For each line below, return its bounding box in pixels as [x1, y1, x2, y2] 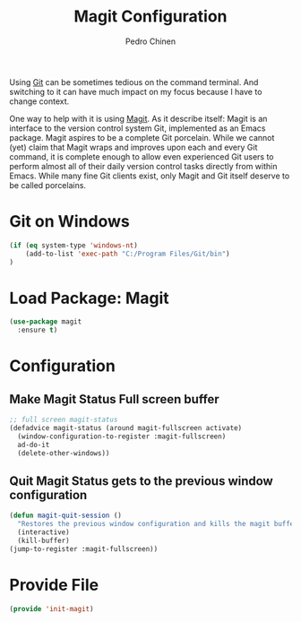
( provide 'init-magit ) [9, 604, 94, 613]
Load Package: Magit [9, 288, 170, 308]
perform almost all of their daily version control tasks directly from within [9, 160, 278, 171]
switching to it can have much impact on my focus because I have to [9, 86, 262, 97]
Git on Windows [9, 212, 130, 232]
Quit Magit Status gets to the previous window [9, 473, 273, 488]
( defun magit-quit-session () [9, 511, 123, 521]
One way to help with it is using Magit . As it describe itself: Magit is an [9, 113, 268, 124]
